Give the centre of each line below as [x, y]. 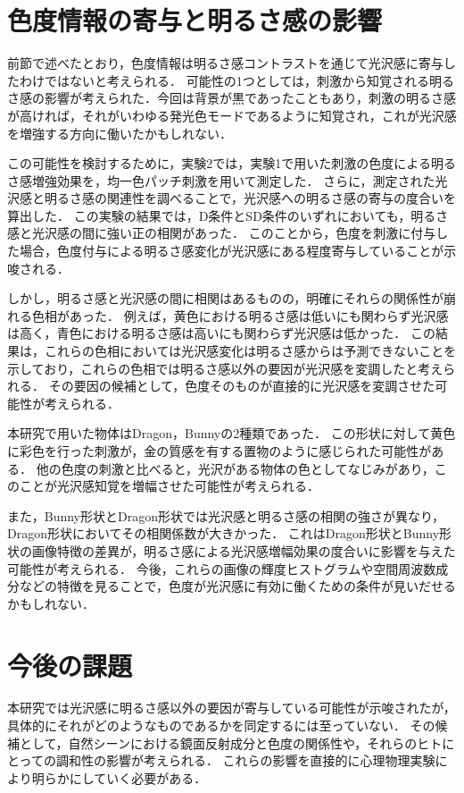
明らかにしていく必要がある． [119, 777]
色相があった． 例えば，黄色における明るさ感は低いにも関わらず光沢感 [240, 315]
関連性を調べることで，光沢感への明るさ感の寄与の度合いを [282, 198]
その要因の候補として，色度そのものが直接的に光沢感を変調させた [242, 386]
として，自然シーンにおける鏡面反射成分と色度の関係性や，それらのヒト [231, 742]
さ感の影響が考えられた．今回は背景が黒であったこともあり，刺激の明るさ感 [232, 98]
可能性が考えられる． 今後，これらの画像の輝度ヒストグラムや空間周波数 [222, 568]
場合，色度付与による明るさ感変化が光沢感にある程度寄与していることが [232, 251]
